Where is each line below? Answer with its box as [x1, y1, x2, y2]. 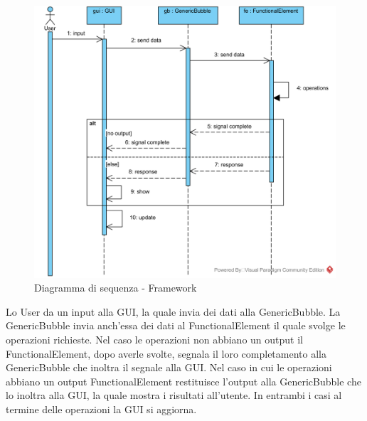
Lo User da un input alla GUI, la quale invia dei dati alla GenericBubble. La [6, 304, 341, 319]
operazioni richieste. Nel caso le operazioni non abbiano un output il [6, 331, 303, 346]
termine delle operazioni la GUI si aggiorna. [6, 401, 197, 416]
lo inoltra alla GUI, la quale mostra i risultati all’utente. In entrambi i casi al [6, 388, 342, 403]
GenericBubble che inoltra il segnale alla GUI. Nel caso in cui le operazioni [6, 360, 332, 375]
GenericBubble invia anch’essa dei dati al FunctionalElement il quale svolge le [6, 318, 346, 333]
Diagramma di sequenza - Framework [34, 280, 197, 295]
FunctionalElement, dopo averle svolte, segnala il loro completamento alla [6, 346, 326, 361]
